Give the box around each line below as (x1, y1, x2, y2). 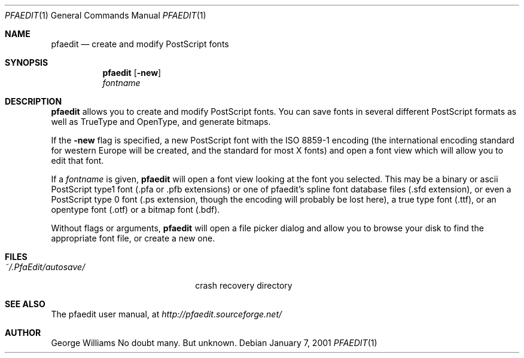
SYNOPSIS (5, 57, 48, 68)
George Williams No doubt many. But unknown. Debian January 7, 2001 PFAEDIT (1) (51, 338, 377, 348)
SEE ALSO (5, 299, 45, 309)
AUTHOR (5, 328, 41, 338)
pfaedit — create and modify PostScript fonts (51, 39, 229, 49)
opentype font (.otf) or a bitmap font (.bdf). (51, 204, 220, 215)
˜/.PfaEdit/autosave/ (5, 262, 86, 272)
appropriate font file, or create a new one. (51, 233, 215, 243)
